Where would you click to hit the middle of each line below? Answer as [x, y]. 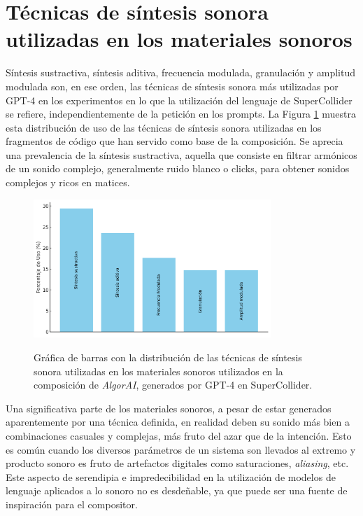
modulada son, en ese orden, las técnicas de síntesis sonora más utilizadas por [172, 86]
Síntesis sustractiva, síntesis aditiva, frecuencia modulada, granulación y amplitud [181, 72]
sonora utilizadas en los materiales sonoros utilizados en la [158, 371]
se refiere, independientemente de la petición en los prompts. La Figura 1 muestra [181, 114]
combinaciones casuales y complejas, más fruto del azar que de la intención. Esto [179, 435]
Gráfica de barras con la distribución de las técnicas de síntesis [168, 357]
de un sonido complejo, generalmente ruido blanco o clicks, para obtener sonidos [178, 168]
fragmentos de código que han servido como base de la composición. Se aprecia [175, 141]
